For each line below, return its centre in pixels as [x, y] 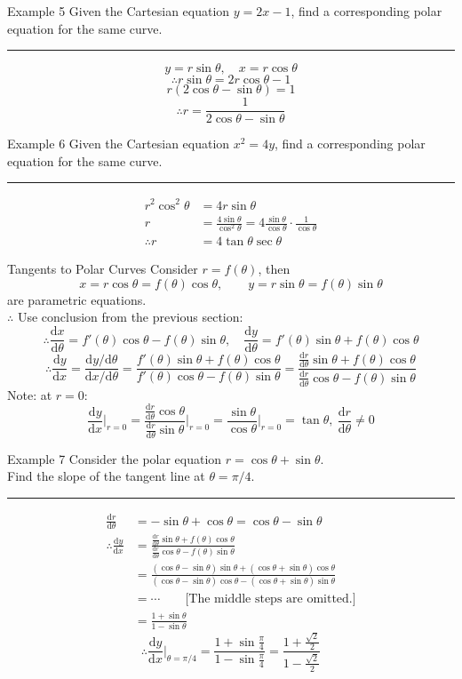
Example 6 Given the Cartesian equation [119, 144]
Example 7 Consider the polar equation [115, 458]
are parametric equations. [77, 299]
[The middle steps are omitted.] [271, 599]
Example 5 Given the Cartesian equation [119, 11]
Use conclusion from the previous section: [130, 317]
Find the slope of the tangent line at [106, 476]
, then [274, 269]
